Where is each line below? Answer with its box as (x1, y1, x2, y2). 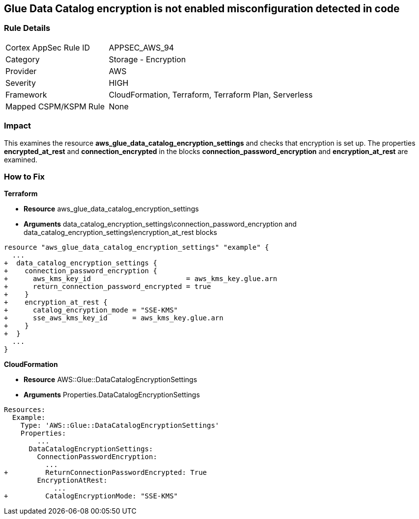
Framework (5, 89, 47, 100)
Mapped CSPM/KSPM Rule (5, 101, 105, 111)
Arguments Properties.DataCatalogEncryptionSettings (24, 390, 200, 399)
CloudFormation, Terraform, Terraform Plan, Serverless (109, 89, 313, 100)
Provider (5, 66, 37, 76)
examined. (4, 155, 38, 164)
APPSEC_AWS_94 (109, 42, 174, 52)
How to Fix (4, 171, 45, 182)
